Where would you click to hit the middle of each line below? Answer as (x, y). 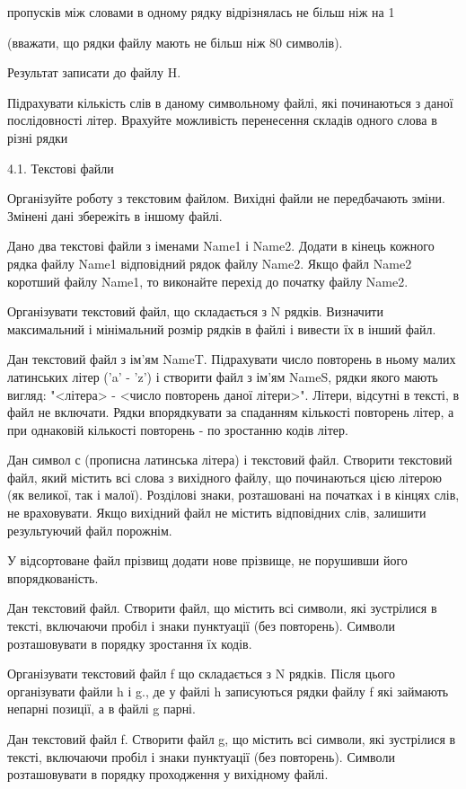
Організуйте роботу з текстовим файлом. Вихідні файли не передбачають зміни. (226, 198)
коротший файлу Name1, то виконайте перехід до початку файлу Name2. (208, 281)
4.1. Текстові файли (61, 168)
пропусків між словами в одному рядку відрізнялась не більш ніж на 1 (201, 12)
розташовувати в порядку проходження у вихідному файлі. (168, 774)
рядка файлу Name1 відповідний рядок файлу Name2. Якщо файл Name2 (210, 263)
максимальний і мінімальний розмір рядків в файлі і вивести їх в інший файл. (222, 328)
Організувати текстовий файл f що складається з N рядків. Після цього (201, 674)
